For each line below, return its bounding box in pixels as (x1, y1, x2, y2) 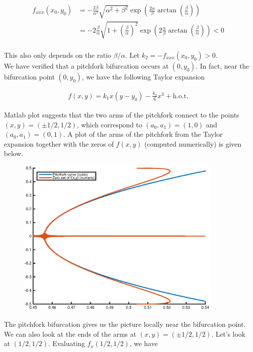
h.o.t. (173, 92, 189, 100)
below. (4, 148, 23, 158)
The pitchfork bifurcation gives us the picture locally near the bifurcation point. (4, 318, 246, 329)
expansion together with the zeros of (4, 138, 114, 149)
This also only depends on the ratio (4, 49, 111, 60)
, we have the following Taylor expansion (82, 71, 205, 81)
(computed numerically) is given (144, 138, 242, 149)
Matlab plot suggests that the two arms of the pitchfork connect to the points (4, 109, 239, 119)
